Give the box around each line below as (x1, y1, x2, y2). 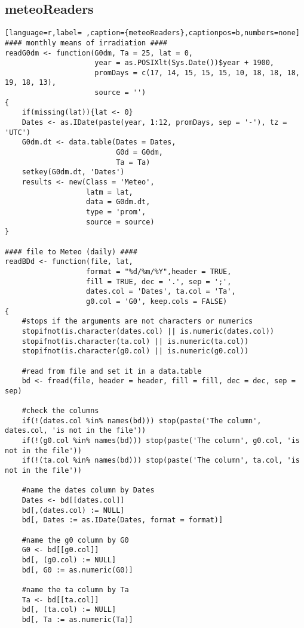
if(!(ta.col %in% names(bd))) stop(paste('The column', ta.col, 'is (22, 456, 300, 465)
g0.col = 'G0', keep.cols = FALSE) (86, 297, 228, 306)
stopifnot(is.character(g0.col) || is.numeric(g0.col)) (22, 347, 249, 356)
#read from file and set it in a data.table (22, 367, 202, 375)
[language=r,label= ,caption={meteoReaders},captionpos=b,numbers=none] (5, 29, 300, 38)
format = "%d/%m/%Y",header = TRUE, (86, 267, 232, 276)
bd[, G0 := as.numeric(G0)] (22, 565, 133, 574)
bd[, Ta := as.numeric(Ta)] (22, 615, 133, 624)
